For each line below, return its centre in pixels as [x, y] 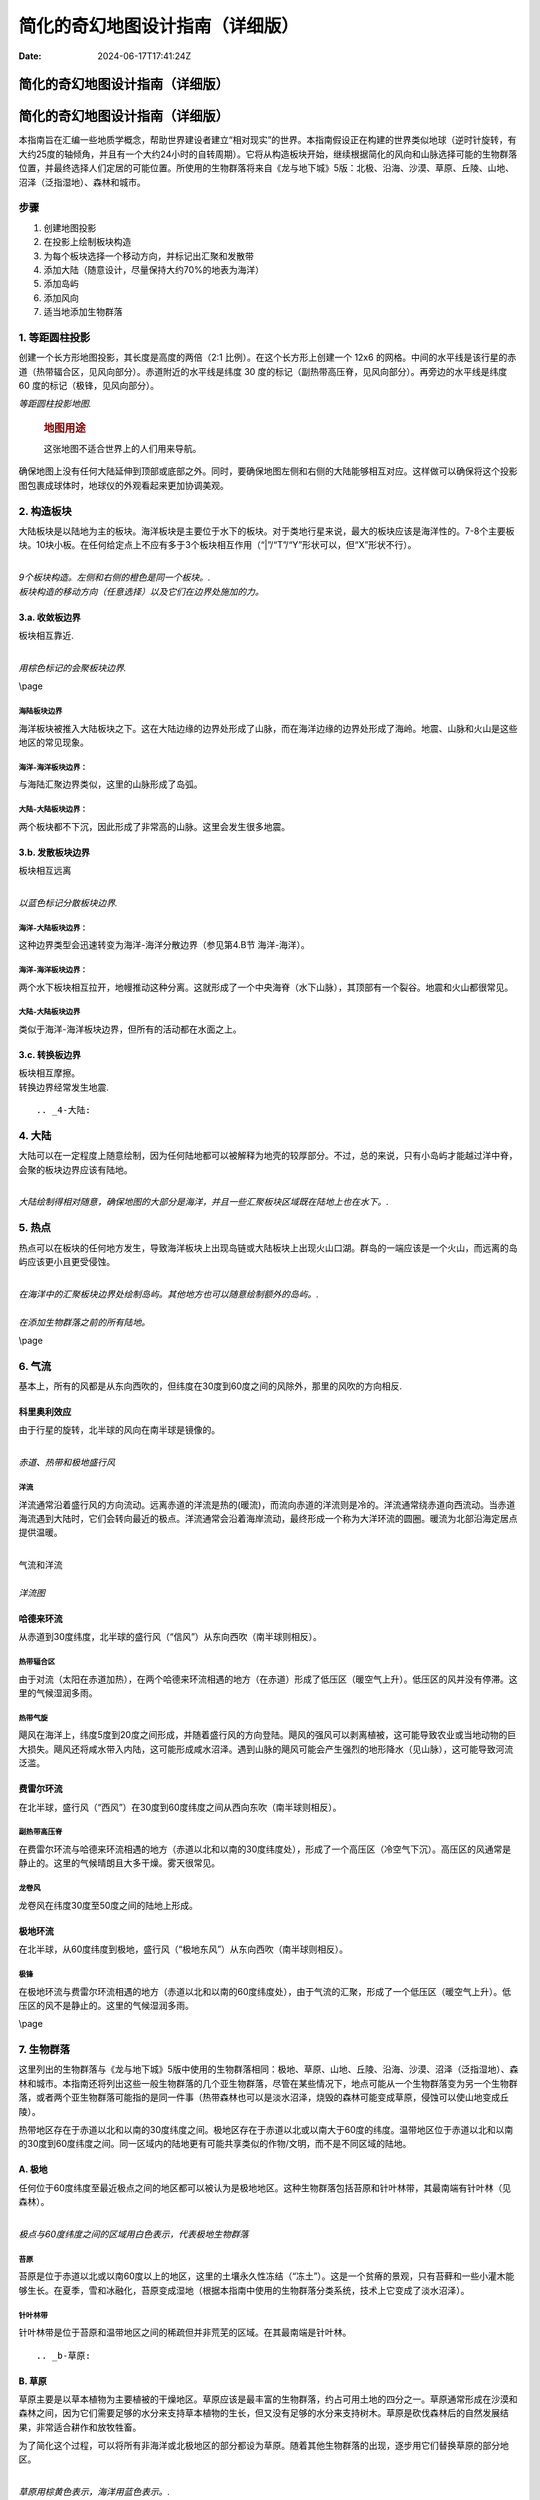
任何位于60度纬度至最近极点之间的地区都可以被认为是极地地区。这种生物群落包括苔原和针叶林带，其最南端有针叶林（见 [265, 2187]
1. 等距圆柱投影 [54, 337]
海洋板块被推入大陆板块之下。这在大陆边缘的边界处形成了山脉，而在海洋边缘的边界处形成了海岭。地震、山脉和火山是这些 [268, 728]
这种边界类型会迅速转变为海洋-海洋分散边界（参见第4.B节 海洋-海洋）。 [164, 945]
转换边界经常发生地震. [64, 1087]
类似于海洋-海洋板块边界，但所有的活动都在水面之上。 [130, 1029]
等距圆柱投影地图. [55, 404]
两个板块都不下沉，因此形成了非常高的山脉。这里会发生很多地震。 [154, 826]
